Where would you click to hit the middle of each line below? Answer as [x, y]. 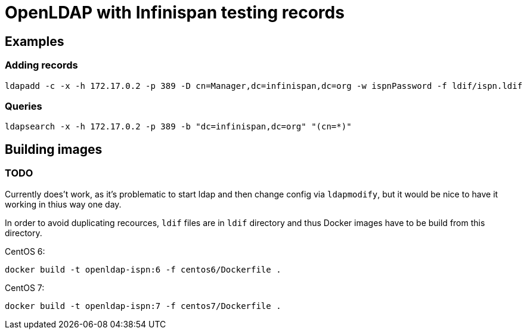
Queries [24, 106]
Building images [54, 149]
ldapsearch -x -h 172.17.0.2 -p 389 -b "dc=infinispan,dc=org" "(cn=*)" [178, 127]
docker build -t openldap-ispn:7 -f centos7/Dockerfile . [143, 306]
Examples [35, 41]
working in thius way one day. [63, 204]
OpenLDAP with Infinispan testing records [175, 13]
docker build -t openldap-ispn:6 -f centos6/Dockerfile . [143, 269]
